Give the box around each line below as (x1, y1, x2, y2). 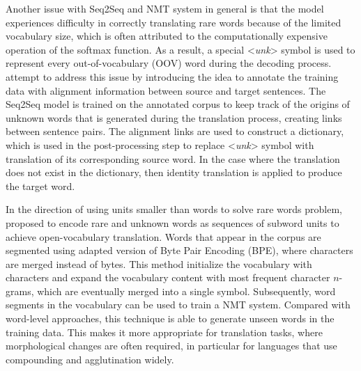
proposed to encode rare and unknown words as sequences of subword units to (6, 215, 339, 230)
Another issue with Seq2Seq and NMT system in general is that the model (6, 1, 324, 15)
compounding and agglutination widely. (6, 352, 174, 366)
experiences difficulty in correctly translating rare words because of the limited (6, 15, 341, 29)
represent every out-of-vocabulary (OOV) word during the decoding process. (6, 56, 332, 70)
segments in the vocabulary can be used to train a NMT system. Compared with (6, 297, 351, 312)
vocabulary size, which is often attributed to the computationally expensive (6, 29, 328, 43)
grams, (6, 283, 34, 298)
